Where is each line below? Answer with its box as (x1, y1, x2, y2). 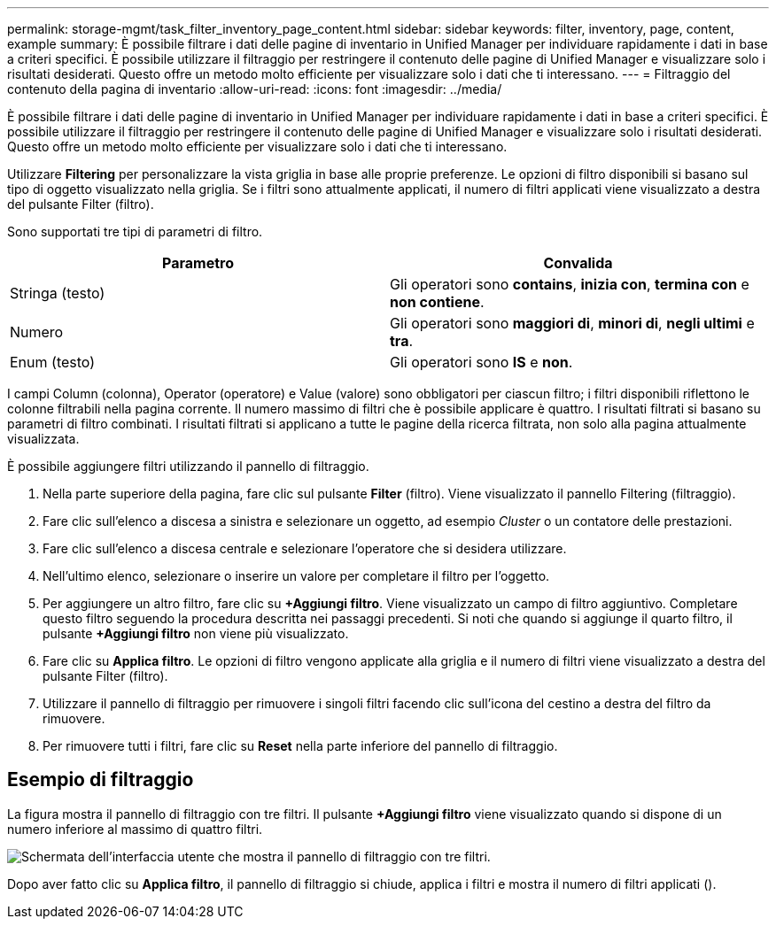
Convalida (543, 254, 613, 272)
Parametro (162, 254, 234, 272)
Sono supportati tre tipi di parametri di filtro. (7, 224, 263, 239)
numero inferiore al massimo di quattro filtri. (7, 821, 263, 837)
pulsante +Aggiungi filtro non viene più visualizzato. (43, 626, 349, 641)
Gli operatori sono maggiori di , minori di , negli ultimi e (390, 314, 755, 332)
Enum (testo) (10, 353, 96, 371)
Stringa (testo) (10, 284, 105, 302)
